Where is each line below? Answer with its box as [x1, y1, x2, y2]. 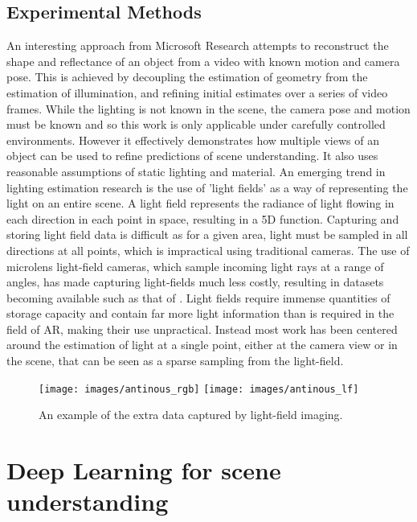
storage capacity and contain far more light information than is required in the [6, 305, 395, 322]
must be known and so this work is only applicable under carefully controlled [6, 116, 386, 133]
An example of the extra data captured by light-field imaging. [39, 406, 343, 423]
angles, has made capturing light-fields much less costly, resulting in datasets [6, 273, 384, 290]
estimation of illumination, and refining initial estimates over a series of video [6, 84, 388, 101]
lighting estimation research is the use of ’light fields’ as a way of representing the [6, 179, 408, 195]
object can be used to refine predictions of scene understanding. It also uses [6, 147, 378, 164]
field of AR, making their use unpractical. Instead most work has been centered [6, 320, 398, 337]
